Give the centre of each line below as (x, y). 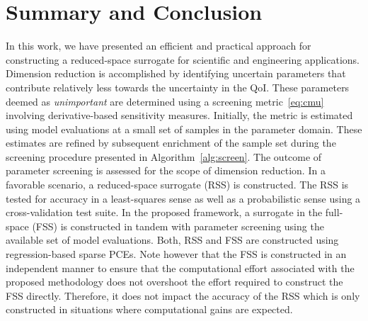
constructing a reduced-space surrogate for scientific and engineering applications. (183, 59)
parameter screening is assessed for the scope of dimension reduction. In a (166, 170)
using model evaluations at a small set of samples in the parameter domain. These (184, 129)
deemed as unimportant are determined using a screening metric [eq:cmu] (165, 101)
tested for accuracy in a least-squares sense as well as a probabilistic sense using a (183, 198)
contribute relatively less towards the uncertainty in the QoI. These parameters (178, 87)
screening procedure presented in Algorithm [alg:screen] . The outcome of (164, 156)
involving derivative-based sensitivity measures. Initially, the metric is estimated (179, 115)
